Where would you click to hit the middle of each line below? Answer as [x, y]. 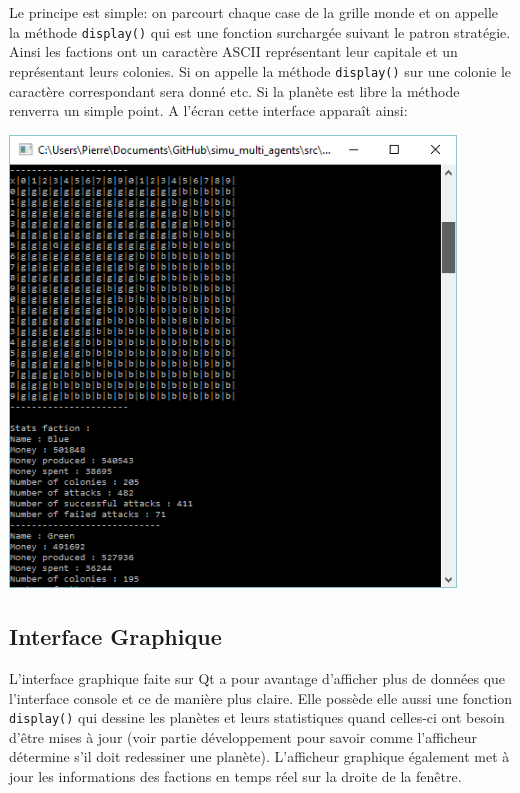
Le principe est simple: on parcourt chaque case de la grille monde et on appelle [253, 12]
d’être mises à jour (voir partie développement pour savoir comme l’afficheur [243, 736]
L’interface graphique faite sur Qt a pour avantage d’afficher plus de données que [257, 678]
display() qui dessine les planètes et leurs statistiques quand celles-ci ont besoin [257, 717]
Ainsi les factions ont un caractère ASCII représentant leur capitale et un [233, 51]
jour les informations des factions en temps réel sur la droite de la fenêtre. [235, 776]
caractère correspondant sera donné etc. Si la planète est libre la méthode [234, 90]
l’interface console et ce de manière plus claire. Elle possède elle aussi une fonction [261, 697]
